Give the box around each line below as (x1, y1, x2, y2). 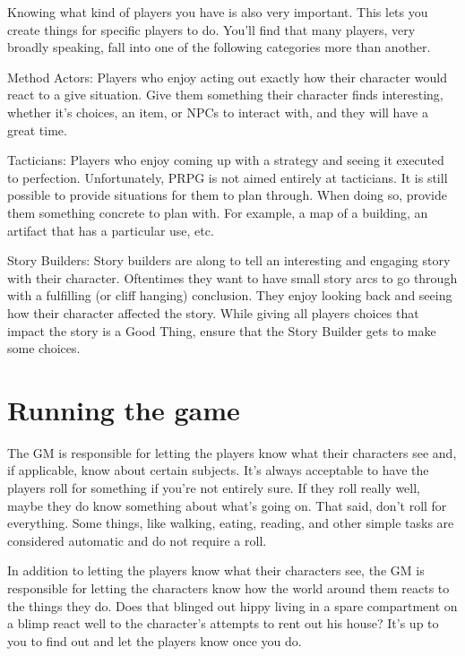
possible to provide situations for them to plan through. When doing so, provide (7, 186, 447, 204)
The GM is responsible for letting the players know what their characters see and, (7, 443, 457, 462)
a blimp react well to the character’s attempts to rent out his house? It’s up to (7, 614, 439, 633)
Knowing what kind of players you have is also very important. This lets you (7, 3, 428, 21)
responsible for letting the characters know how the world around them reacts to (7, 578, 450, 597)
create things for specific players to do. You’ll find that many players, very (7, 20, 416, 39)
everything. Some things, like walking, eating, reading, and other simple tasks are (7, 514, 454, 532)
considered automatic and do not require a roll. (7, 531, 267, 549)
